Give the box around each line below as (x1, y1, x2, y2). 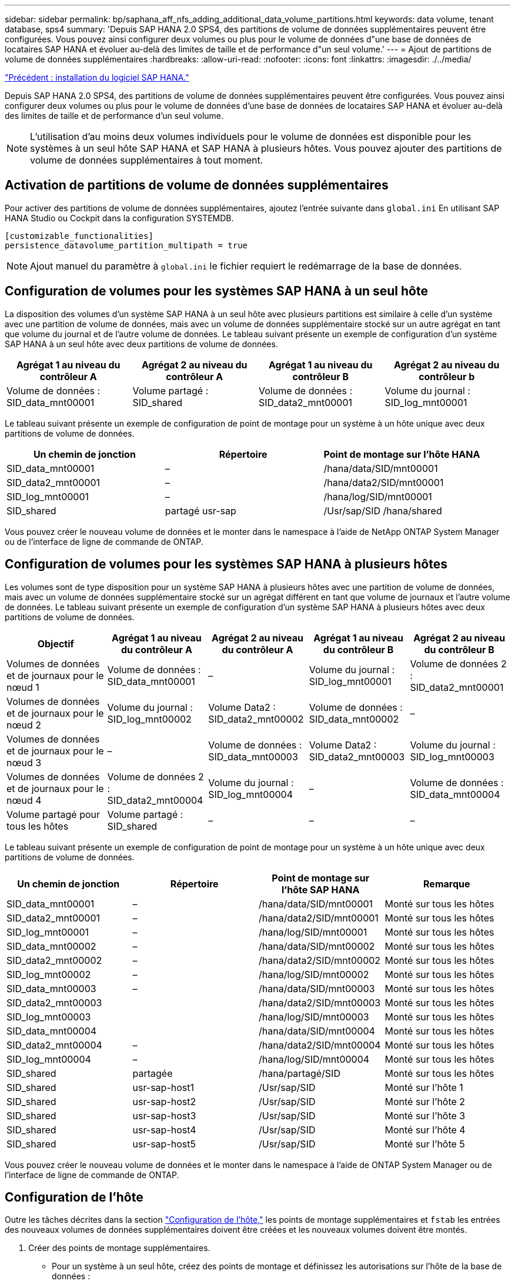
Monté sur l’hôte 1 (384, 1081, 463, 1093)
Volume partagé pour (6, 808, 101, 820)
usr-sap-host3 (132, 1109, 196, 1122)
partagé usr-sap (165, 504, 236, 517)
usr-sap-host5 (132, 1137, 196, 1150)
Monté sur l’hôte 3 (384, 1109, 466, 1122)
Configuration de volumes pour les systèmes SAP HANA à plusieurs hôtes (5, 557, 447, 572)
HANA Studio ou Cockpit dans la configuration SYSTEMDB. (5, 212, 234, 223)
